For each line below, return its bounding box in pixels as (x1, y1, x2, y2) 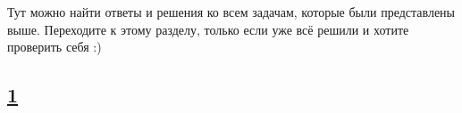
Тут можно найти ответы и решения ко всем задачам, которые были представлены (7, 3, 456, 20)
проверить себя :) (7, 37, 102, 56)
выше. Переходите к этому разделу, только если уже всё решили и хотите (7, 20, 409, 38)
